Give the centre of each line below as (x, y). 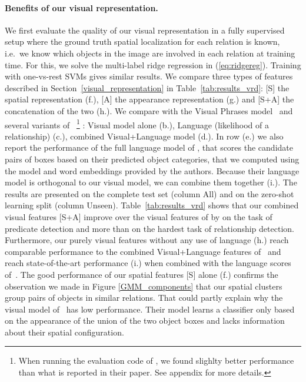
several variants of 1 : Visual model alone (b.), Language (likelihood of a (137, 124)
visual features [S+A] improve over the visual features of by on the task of (139, 216)
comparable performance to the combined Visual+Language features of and (143, 251)
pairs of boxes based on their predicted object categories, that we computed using (152, 159)
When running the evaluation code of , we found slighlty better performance (156, 361)
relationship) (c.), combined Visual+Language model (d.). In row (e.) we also (144, 136)
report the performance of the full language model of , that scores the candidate (149, 147)
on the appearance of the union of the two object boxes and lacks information (145, 320)
